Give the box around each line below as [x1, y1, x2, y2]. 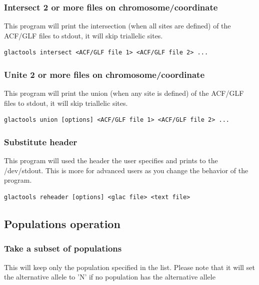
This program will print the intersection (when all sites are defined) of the [4, 20, 231, 31]
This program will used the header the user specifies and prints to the [4, 155, 218, 166]
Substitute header [4, 135, 77, 148]
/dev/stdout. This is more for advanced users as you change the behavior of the [4, 165, 248, 175]
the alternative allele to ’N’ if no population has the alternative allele [4, 272, 215, 282]
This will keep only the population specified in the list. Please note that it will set [4, 262, 255, 272]
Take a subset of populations [4, 242, 122, 255]
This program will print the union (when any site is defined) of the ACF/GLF [4, 88, 244, 98]
